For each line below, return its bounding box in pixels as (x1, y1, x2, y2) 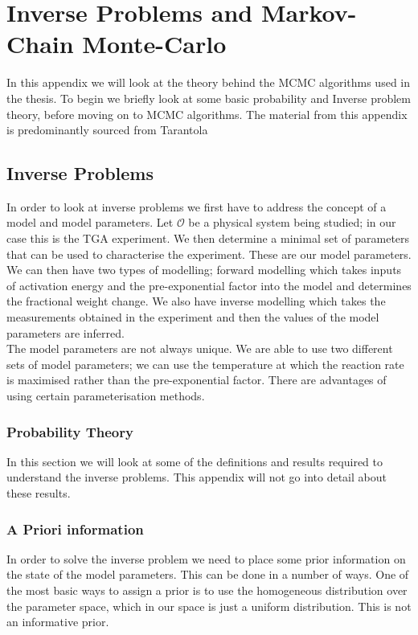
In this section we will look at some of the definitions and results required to (6, 453, 383, 469)
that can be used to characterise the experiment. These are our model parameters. (6, 245, 412, 262)
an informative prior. (6, 613, 109, 630)
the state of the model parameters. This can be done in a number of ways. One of (6, 566, 409, 583)
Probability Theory (6, 421, 133, 441)
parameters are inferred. (6, 324, 125, 341)
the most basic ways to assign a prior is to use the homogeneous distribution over (6, 582, 408, 599)
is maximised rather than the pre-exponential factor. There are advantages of (6, 371, 387, 388)
